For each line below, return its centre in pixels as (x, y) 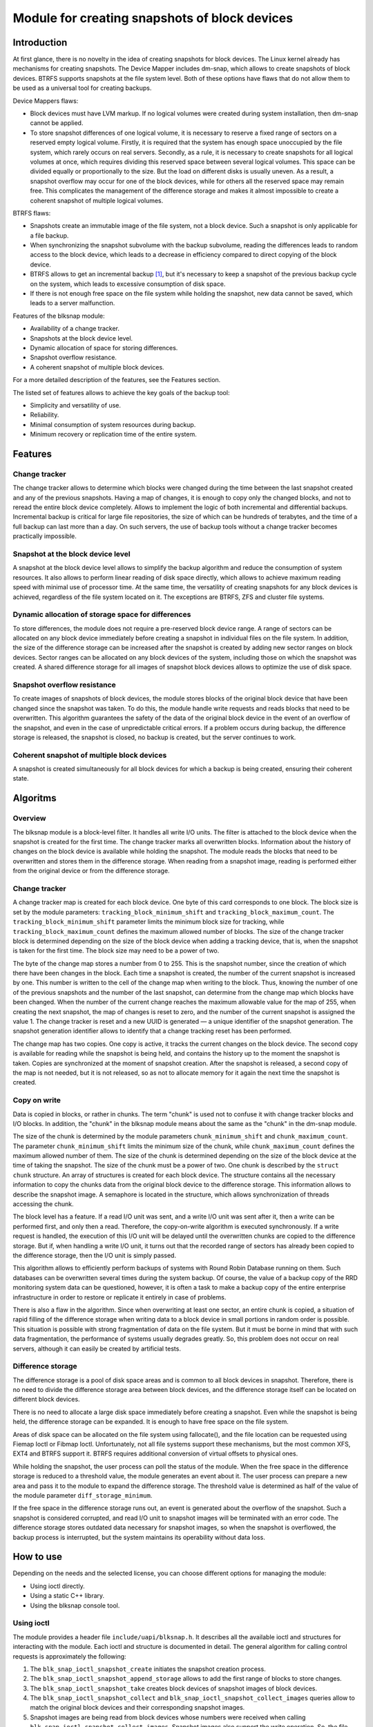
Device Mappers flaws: (46, 101)
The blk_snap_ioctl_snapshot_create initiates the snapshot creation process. (148, 1669)
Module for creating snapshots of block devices (153, 18)
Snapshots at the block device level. (82, 338)
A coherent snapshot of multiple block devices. (97, 367)
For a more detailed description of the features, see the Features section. (117, 380)
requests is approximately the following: (70, 1656)
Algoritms (35, 798)
